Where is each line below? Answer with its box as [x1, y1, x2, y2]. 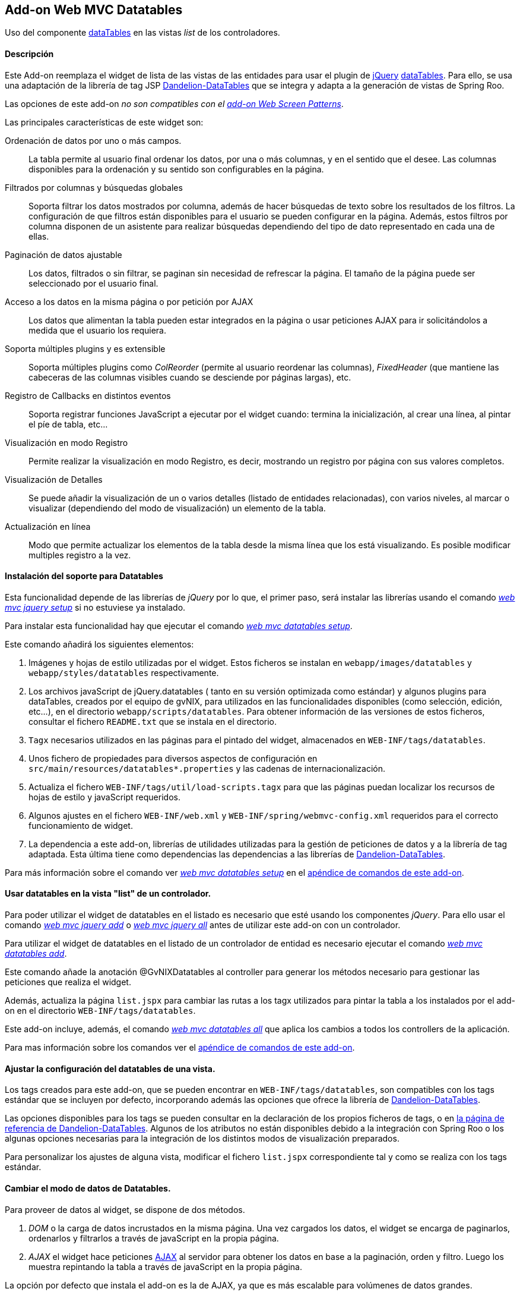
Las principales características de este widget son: [5, 117, 204, 127]
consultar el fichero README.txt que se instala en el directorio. [28, 716, 277, 727]
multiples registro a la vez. [28, 549, 131, 560]
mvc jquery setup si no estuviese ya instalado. [5, 602, 186, 612]
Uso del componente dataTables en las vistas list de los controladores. [5, 27, 280, 38]
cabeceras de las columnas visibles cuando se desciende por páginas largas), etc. [28, 372, 351, 382]
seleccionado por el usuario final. [28, 278, 158, 288]
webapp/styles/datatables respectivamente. [28, 667, 219, 678]
